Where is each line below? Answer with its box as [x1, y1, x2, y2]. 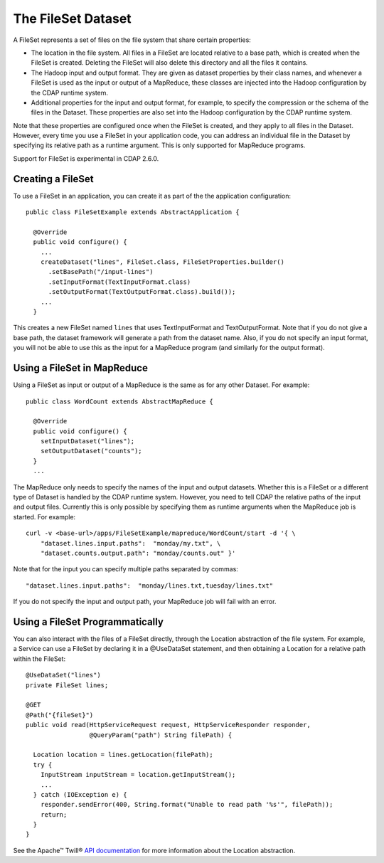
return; [40, 810, 68, 818]
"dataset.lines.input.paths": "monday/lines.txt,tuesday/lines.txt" [26, 581, 274, 590]
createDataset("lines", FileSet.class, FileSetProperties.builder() [40, 258, 284, 266]
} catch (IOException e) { [33, 790, 127, 798]
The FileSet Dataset [13, 11, 132, 26]
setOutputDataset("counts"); [40, 447, 142, 455]
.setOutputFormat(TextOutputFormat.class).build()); [48, 288, 236, 296]
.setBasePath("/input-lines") [48, 268, 154, 276]
